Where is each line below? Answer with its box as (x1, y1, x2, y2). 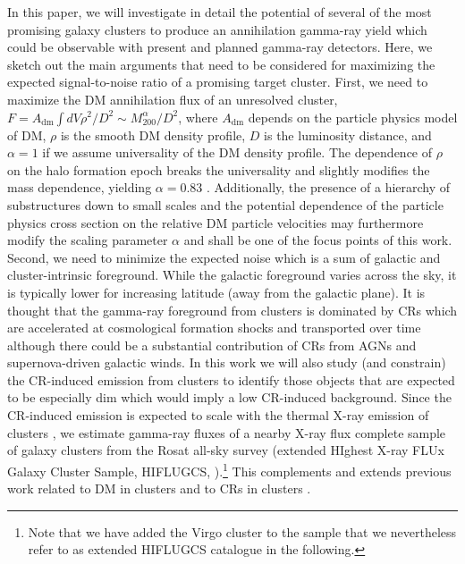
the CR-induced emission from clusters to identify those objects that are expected (7, 370, 455, 389)
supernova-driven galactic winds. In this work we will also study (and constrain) (7, 353, 446, 372)
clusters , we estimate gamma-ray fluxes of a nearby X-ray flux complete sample (7, 423, 446, 442)
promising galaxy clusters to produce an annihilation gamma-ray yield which (7, 20, 427, 38)
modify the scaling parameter (7, 231, 168, 249)
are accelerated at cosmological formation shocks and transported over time (7, 318, 421, 337)
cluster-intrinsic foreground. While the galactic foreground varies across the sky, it (7, 265, 457, 284)
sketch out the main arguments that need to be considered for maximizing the (7, 55, 435, 73)
